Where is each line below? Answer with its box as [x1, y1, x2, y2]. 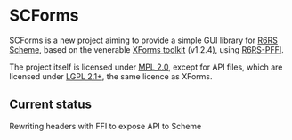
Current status [9, 97, 92, 112]
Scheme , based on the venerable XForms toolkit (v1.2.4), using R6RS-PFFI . [9, 44, 285, 54]
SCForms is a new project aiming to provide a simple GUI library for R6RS [9, 35, 279, 45]
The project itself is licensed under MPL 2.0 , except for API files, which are [9, 62, 283, 72]
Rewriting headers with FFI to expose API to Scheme [9, 120, 202, 131]
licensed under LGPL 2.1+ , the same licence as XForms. [9, 70, 213, 81]
